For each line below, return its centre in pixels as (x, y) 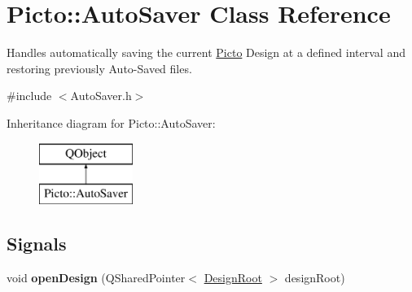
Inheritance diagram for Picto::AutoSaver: (111, 122)
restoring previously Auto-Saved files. (99, 68)
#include (29, 96)
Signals (37, 244)
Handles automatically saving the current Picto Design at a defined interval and (206, 52)
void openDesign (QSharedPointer (96, 277)
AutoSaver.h (101, 96)
